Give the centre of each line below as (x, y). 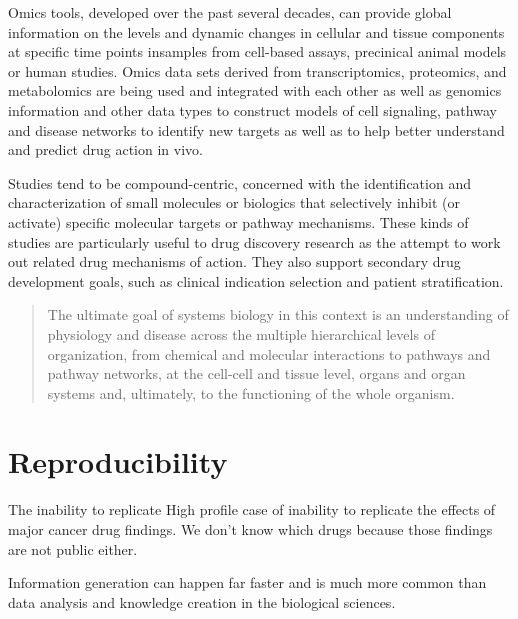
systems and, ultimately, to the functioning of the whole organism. (251, 392)
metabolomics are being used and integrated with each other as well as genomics (255, 90)
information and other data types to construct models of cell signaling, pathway (252, 109)
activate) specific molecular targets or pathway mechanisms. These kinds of (238, 221)
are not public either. (73, 548)
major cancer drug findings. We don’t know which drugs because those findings (250, 529)
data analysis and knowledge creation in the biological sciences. (202, 601)
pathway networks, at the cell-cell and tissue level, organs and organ (256, 373)
